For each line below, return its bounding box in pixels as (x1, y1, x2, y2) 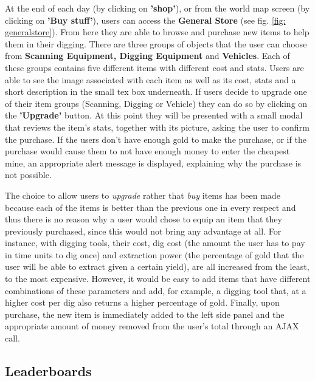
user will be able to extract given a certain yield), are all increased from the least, (5, 260, 310, 273)
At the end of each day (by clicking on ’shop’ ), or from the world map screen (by (5, 2, 310, 14)
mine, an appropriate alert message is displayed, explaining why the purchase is (5, 156, 302, 169)
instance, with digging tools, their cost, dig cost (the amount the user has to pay (5, 236, 305, 249)
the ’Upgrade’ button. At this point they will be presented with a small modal (5, 109, 303, 122)
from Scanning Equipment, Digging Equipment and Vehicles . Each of (5, 49, 290, 62)
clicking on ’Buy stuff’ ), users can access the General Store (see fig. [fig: (5, 13, 286, 26)
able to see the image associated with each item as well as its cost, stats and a (5, 73, 296, 86)
